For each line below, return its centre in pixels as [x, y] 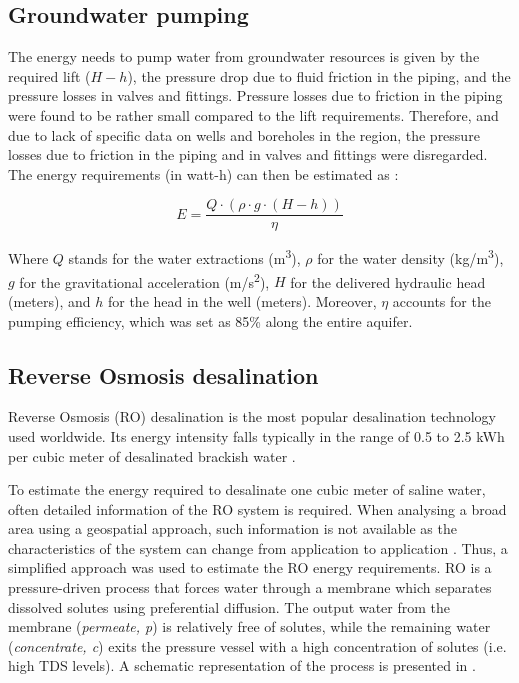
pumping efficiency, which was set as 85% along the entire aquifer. [210, 320]
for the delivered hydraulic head [388, 281]
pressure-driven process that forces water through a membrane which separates [250, 587]
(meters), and [49, 300]
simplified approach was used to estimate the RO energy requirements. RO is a [250, 567]
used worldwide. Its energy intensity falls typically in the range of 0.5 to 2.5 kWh [256, 435]
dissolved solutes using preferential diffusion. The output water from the [229, 606]
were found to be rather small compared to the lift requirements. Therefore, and [253, 114]
